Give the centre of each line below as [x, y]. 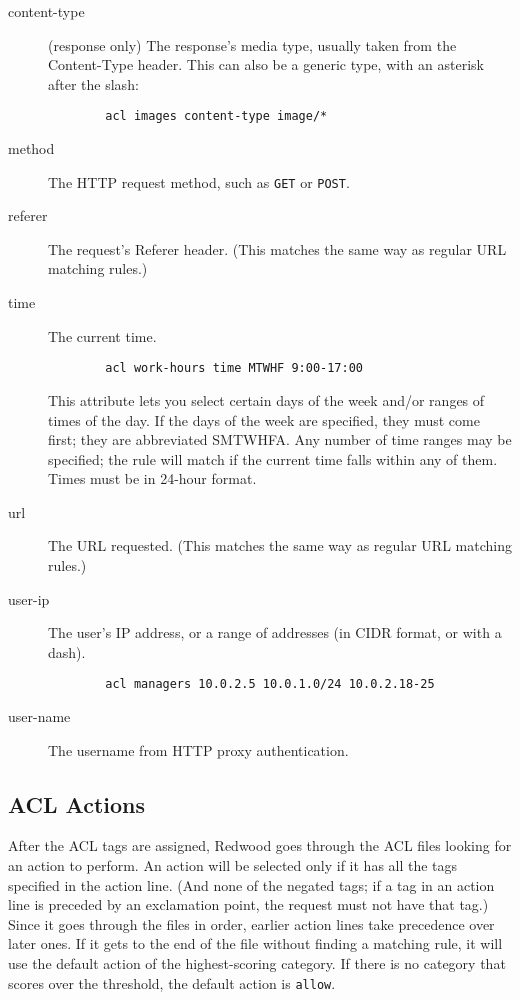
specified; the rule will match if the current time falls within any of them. [273, 458]
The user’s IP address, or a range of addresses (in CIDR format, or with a [275, 632]
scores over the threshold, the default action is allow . [172, 982]
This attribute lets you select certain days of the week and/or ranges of [266, 399]
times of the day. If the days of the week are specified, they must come [264, 419]
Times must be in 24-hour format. [152, 478]
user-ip [29, 598]
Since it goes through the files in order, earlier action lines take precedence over [251, 923]
